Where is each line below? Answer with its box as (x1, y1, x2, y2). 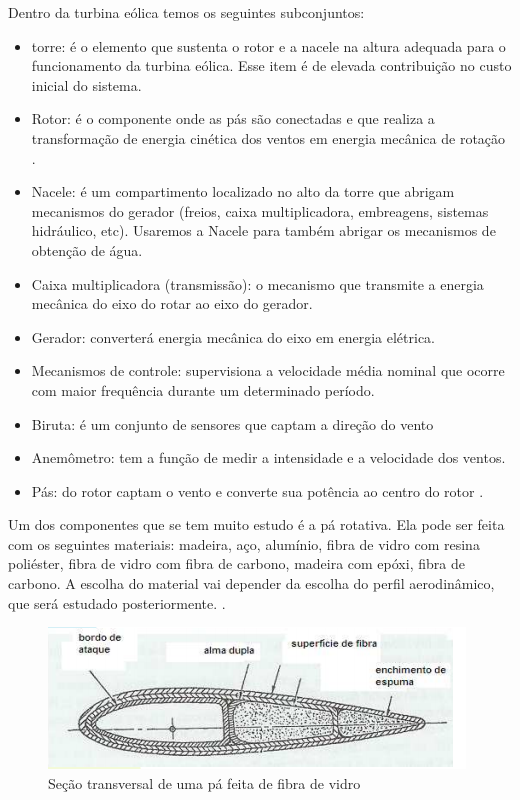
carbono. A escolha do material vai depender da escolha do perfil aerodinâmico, (8, 573, 495, 594)
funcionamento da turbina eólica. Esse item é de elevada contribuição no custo (31, 55, 512, 76)
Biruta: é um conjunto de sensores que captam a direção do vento (31, 413, 434, 434)
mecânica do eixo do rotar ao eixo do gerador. (31, 293, 313, 314)
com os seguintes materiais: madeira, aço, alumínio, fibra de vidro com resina (8, 533, 480, 554)
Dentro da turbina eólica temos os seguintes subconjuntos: (8, 2, 365, 22)
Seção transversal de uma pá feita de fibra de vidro (48, 772, 361, 793)
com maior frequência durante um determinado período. (31, 379, 375, 400)
